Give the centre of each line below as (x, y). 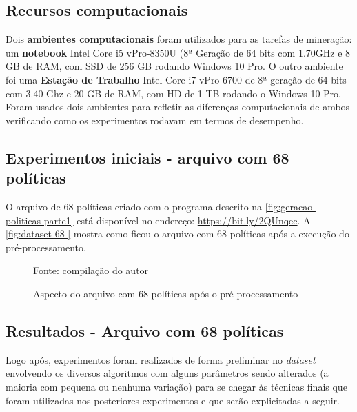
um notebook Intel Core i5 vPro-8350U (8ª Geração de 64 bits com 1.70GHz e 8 (178, 52)
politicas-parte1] (40, 220)
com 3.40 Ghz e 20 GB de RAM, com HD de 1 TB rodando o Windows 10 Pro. (173, 93)
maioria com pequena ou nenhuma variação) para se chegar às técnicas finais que (176, 386)
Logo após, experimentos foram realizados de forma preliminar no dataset (161, 359)
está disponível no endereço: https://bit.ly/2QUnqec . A (194, 220)
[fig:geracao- (290, 206)
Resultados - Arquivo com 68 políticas (145, 330)
